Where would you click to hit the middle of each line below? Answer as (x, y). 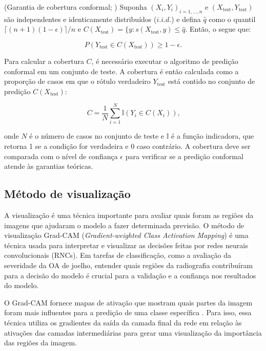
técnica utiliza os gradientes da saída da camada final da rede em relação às (123, 322)
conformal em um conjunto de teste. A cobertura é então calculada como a (121, 71)
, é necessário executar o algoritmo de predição (165, 61)
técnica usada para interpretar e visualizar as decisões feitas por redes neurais (126, 245)
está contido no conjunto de (211, 81)
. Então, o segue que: (218, 29)
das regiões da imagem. (41, 343)
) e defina (186, 19)
